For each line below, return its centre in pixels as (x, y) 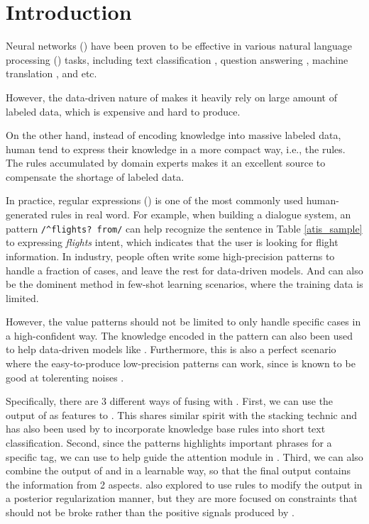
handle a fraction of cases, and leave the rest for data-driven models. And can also (184, 270)
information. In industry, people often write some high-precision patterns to (170, 256)
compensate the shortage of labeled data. (95, 176)
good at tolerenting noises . (65, 377)
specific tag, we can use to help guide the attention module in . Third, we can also (184, 456)
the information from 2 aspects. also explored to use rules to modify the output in (184, 484)
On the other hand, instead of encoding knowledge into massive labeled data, (174, 135)
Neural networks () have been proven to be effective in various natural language (179, 46)
